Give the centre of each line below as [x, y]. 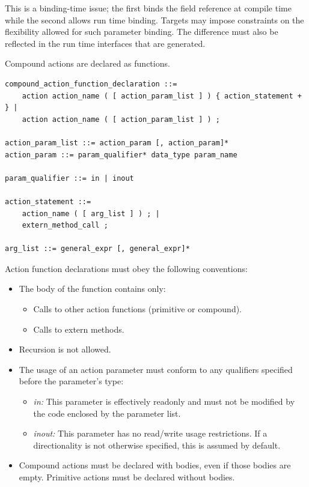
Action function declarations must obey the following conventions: [126, 268]
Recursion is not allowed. [65, 349]
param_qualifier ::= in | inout [69, 178]
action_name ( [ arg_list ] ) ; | [91, 213]
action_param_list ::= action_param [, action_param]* [117, 143]
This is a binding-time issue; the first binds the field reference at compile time [148, 8]
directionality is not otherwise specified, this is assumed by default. [157, 445]
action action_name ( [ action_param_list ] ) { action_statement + [162, 96]
